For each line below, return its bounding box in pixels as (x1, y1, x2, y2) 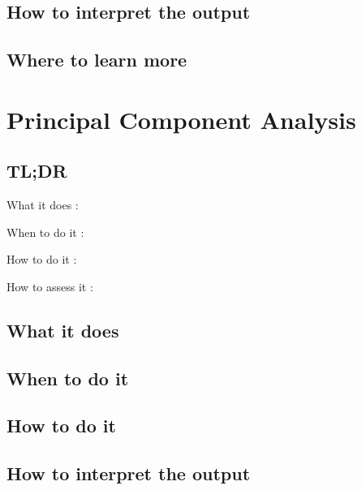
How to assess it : (6, 277, 93, 294)
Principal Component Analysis (6, 102, 356, 135)
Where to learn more (6, 47, 187, 72)
